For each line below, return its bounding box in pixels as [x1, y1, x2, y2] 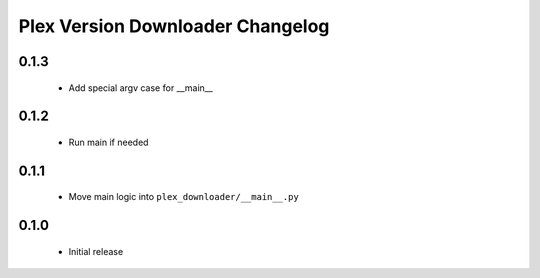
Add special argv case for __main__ [68, 81, 214, 94]
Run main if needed [68, 136, 149, 148]
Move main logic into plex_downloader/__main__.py [68, 191, 299, 203]
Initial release [68, 245, 124, 257]
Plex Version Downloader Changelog [18, 15, 330, 37]
